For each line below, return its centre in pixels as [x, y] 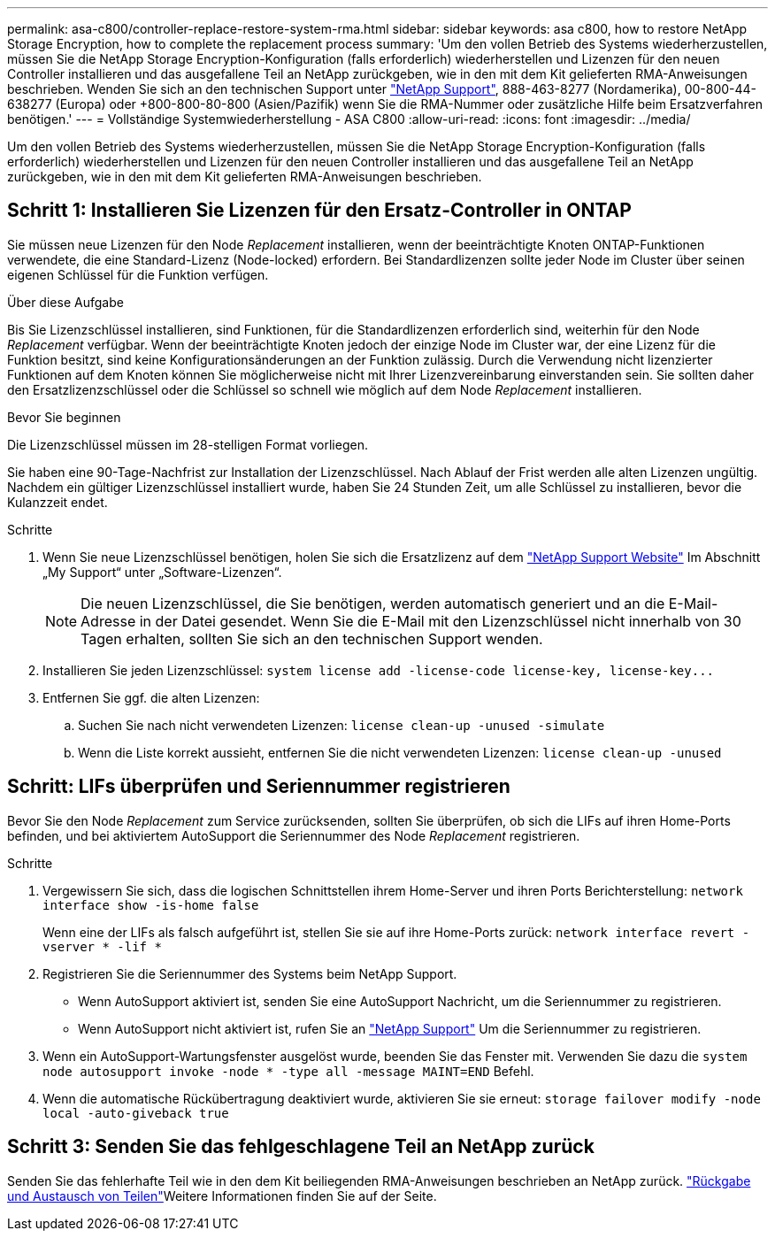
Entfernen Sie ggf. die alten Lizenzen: [151, 697]
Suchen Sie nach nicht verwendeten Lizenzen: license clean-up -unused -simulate [341, 725]
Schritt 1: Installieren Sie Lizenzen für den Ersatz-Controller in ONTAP [319, 211]
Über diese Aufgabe [65, 302]
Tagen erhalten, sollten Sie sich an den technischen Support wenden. [312, 638]
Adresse [108, 621]
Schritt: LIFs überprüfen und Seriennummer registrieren [259, 787]
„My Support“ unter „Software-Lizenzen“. [162, 572]
